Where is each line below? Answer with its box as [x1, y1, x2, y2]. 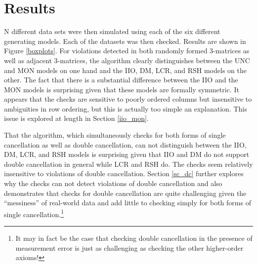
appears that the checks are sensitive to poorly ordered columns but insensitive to [4, 94, 252, 104]
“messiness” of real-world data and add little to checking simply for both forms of [4, 197, 251, 208]
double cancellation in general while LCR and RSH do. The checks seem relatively [4, 158, 253, 169]
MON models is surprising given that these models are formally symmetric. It [4, 84, 239, 94]
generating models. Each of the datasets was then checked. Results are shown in [4, 36, 246, 46]
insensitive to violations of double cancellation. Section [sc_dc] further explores [4, 168, 244, 179]
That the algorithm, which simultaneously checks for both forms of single [4, 130, 226, 140]
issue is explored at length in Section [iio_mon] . [4, 113, 149, 123]
